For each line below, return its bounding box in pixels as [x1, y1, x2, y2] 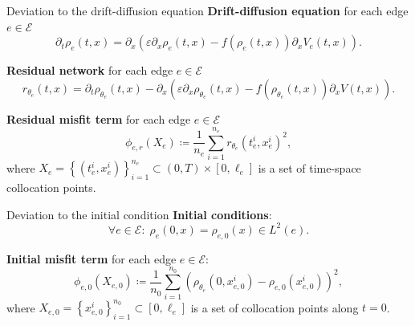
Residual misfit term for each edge [6, 110, 191, 127]
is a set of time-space [258, 159, 361, 176]
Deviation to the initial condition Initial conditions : [6, 206, 272, 222]
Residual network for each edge [6, 62, 173, 79]
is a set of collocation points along [190, 299, 359, 316]
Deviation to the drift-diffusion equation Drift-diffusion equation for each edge [6, 2, 409, 18]
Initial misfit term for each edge [6, 250, 177, 267]
